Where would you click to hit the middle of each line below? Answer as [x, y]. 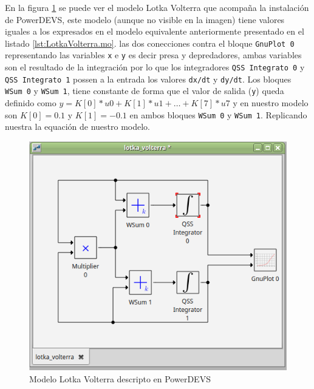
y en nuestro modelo [271, 103]
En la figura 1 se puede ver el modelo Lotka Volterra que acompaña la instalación [157, 7]
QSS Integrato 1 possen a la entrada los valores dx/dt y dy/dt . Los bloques [148, 79]
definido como [31, 103]
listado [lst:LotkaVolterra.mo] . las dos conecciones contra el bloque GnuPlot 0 [150, 43]
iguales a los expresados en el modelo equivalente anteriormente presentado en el [155, 31]
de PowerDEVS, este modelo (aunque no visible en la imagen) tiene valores [145, 19]
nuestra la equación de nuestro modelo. [78, 127]
